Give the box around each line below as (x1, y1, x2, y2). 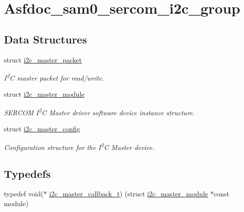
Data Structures (4, 31, 87, 46)
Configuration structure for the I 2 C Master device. (4, 140, 155, 152)
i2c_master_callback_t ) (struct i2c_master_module (49, 189, 208, 199)
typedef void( (4, 189, 44, 199)
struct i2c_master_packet (4, 54, 82, 64)
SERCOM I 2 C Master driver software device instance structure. (4, 106, 195, 117)
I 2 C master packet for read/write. (4, 71, 104, 83)
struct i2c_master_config (4, 124, 80, 134)
